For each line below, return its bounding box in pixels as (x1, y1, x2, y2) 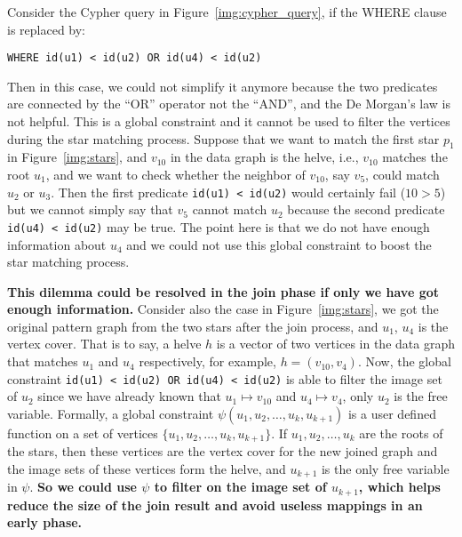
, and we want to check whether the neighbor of (45, 165, 306, 184)
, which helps (358, 477, 441, 496)
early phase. (7, 513, 83, 532)
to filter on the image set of (154, 477, 327, 496)
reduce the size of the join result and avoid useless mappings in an (7, 495, 423, 514)
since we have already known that (37, 387, 221, 405)
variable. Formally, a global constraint (7, 404, 214, 422)
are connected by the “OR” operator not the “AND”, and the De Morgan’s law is (7, 94, 451, 113)
